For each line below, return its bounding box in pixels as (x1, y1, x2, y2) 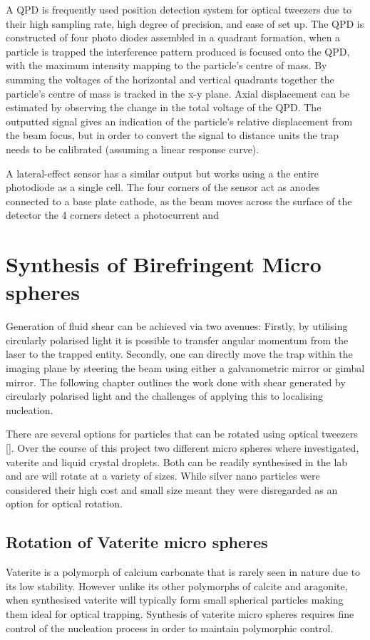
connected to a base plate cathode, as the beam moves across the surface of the (6, 193, 352, 208)
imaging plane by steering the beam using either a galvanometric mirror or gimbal (6, 361, 365, 375)
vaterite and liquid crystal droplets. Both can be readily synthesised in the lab (6, 454, 348, 469)
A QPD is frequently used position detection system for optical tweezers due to (6, 2, 352, 16)
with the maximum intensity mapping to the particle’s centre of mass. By (6, 58, 327, 73)
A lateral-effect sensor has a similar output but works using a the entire (6, 165, 319, 180)
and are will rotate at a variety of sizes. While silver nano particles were (6, 468, 320, 483)
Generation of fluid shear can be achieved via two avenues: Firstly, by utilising (6, 319, 348, 334)
